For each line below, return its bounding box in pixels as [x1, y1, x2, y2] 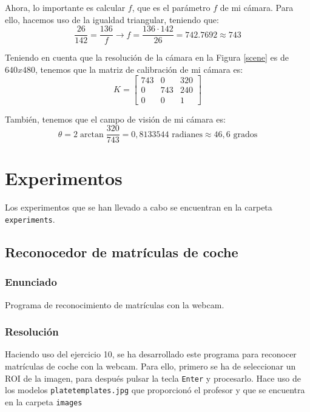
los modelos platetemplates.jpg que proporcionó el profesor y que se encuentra [5, 383, 305, 396]
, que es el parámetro [132, 1, 211, 13]
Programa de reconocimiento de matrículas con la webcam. [5, 298, 224, 311]
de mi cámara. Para [220, 1, 294, 13]
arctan [79, 130, 104, 139]
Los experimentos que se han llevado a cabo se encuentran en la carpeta [5, 201, 272, 214]
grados [233, 130, 258, 139]
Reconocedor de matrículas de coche [5, 242, 238, 261]
